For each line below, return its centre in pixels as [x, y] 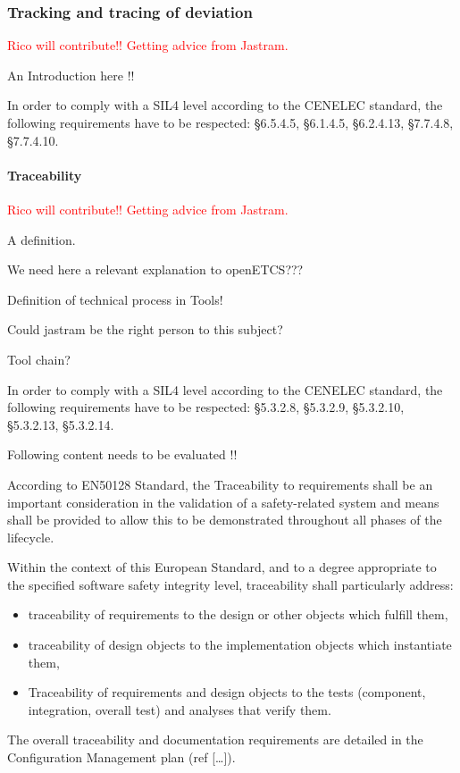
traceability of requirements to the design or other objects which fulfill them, [238, 614]
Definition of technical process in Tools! [115, 299]
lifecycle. [31, 537]
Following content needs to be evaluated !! [122, 454]
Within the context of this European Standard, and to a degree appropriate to [222, 567]
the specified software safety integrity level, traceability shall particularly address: [230, 584]
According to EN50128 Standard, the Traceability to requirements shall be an [220, 484]
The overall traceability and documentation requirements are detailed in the [215, 739]
